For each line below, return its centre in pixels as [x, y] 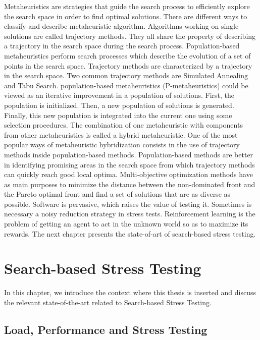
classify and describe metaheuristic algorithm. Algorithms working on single [121, 26]
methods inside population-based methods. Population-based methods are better [129, 154]
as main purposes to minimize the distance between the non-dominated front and [130, 184]
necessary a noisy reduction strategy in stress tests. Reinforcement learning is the [130, 214]
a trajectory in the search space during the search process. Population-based [122, 46]
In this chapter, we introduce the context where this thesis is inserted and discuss [130, 292]
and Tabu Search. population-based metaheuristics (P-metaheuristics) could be [126, 85]
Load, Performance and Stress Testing [106, 329]
